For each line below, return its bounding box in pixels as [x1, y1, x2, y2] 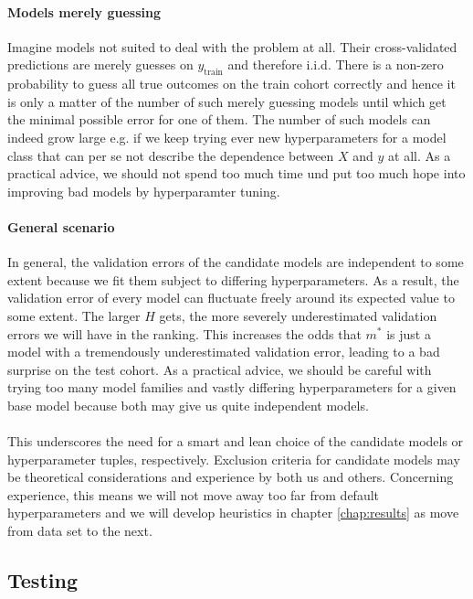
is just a [386, 324, 431, 343]
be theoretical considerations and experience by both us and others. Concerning [7, 467, 454, 487]
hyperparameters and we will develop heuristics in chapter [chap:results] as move [7, 503, 459, 522]
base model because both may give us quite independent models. [7, 395, 369, 414]
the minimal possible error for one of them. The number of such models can [7, 110, 431, 129]
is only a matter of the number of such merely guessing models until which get [7, 91, 447, 111]
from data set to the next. [7, 521, 152, 540]
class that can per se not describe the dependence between [7, 145, 334, 165]
